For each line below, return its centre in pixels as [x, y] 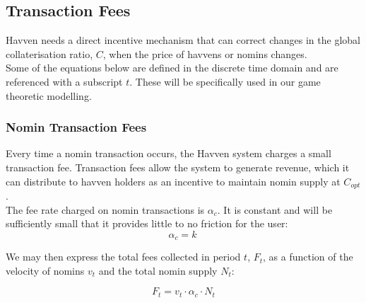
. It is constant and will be [275, 209]
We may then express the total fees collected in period [123, 257]
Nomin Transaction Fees [76, 127]
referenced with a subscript [64, 81]
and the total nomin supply [158, 270]
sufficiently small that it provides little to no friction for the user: [147, 223]
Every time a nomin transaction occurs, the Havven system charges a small [169, 153]
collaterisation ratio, [49, 53]
